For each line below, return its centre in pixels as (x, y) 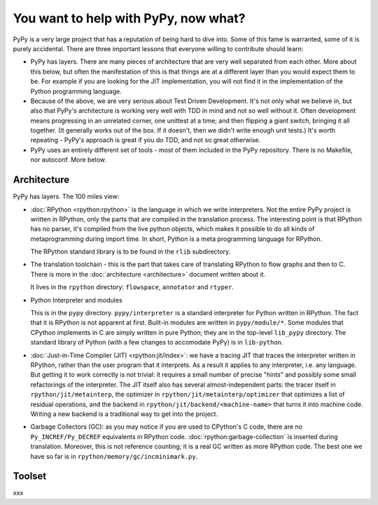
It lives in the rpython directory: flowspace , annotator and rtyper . (132, 287)
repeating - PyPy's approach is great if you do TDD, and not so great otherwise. (146, 140)
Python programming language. (76, 91)
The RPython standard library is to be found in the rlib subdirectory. (131, 251)
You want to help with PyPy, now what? (129, 18)
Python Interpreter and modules (76, 300)
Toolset (30, 476)
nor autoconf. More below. (68, 160)
